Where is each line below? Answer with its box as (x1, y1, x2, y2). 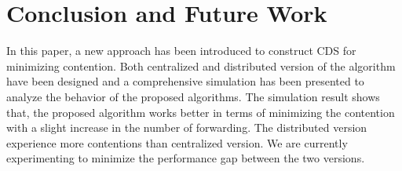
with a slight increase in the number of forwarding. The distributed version (6, 119, 367, 136)
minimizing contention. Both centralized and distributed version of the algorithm (6, 57, 396, 74)
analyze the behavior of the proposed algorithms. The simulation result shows (6, 88, 380, 104)
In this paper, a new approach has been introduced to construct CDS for (6, 42, 356, 59)
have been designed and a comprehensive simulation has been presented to (6, 73, 364, 89)
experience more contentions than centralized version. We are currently (6, 134, 348, 151)
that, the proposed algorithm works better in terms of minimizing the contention (6, 104, 395, 120)
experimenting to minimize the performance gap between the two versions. (6, 150, 365, 166)
